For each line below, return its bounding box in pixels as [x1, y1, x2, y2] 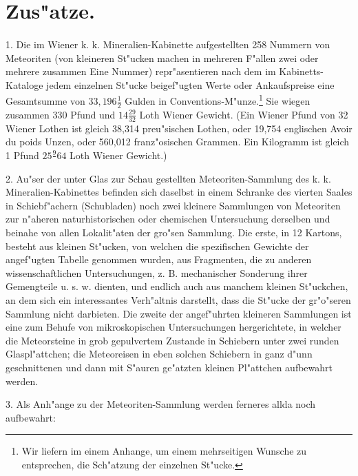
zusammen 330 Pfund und [6, 107, 116, 121]
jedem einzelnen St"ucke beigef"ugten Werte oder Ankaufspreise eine [46, 77, 335, 92]
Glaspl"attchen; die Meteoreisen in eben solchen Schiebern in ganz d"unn [6, 346, 313, 361]
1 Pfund [6, 147, 39, 162]
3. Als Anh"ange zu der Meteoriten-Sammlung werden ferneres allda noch [6, 397, 316, 411]
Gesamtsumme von [6, 94, 85, 107]
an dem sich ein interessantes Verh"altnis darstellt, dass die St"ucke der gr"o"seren [6, 293, 351, 307]
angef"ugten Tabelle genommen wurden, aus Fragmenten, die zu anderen [6, 252, 312, 267]
